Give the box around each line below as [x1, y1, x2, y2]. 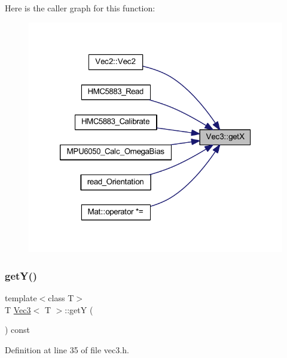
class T [48, 291, 74, 304]
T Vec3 [5, 303, 31, 316]
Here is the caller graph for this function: [5, 2, 155, 14]
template [5, 291, 37, 304]
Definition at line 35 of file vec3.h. [5, 343, 129, 356]
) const [5, 323, 30, 336]
